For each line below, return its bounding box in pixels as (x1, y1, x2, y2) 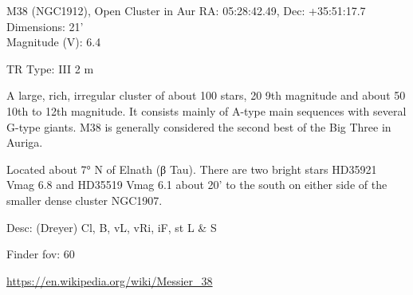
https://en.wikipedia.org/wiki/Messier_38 (6, 272, 213, 289)
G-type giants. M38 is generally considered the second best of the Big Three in (6, 118, 391, 135)
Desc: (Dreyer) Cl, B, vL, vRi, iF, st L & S (6, 218, 217, 235)
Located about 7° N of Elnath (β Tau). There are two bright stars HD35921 (6, 160, 377, 177)
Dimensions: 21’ (6, 18, 84, 34)
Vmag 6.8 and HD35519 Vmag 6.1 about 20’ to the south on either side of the (6, 176, 387, 193)
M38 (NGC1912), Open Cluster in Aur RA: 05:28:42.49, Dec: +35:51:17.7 (6, 2, 366, 18)
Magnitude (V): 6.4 (6, 33, 101, 50)
